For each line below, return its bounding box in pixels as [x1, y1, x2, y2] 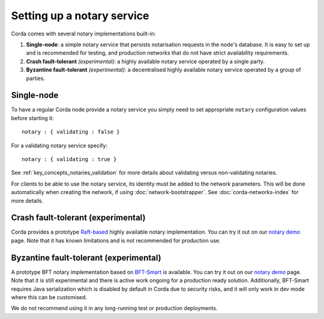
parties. [26, 74, 45, 82]
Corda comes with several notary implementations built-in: [11, 30, 156, 37]
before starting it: [11, 114, 54, 121]
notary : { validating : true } [22, 156, 117, 162]
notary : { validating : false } [22, 129, 120, 135]
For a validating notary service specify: [11, 142, 108, 149]
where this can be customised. [11, 293, 87, 300]
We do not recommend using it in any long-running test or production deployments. [11, 305, 218, 312]
